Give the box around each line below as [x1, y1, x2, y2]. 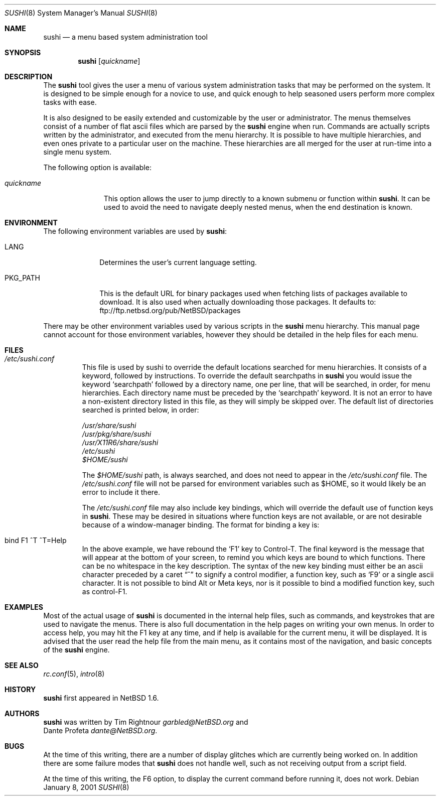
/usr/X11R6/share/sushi [82, 438, 159, 447]
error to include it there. [82, 488, 161, 496]
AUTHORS [5, 709, 40, 718]
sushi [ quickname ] [78, 57, 140, 65]
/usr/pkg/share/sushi [82, 430, 152, 438]
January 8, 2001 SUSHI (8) [43, 783, 129, 791]
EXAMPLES [5, 603, 43, 611]
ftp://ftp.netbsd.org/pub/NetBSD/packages [99, 306, 241, 315]
